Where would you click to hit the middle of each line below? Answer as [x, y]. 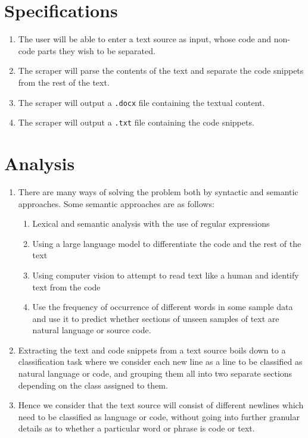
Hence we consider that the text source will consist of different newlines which [161, 405]
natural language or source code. [92, 330]
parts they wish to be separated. [97, 50]
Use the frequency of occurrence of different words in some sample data [163, 307]
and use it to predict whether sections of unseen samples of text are [156, 318]
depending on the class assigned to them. [93, 385]
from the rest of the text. [64, 82]
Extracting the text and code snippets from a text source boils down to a [152, 350]
